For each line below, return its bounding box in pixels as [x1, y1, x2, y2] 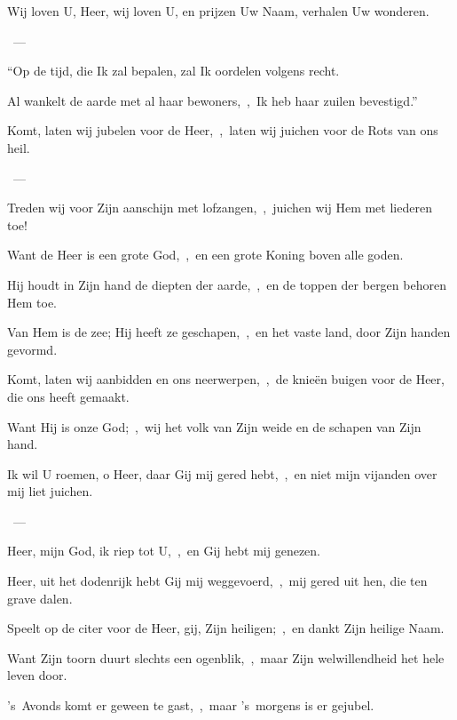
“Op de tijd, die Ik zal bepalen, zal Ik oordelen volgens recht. [7, 61, 340, 80]
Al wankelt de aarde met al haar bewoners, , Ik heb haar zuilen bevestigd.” [7, 91, 418, 109]
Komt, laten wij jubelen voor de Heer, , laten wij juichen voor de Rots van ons [7, 121, 438, 140]
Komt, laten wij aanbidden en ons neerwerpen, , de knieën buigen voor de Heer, [7, 370, 445, 388]
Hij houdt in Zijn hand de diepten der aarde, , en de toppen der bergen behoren [7, 275, 446, 293]
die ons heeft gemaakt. [7, 387, 130, 405]
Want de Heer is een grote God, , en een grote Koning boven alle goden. [7, 245, 404, 264]
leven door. [7, 666, 67, 684]
